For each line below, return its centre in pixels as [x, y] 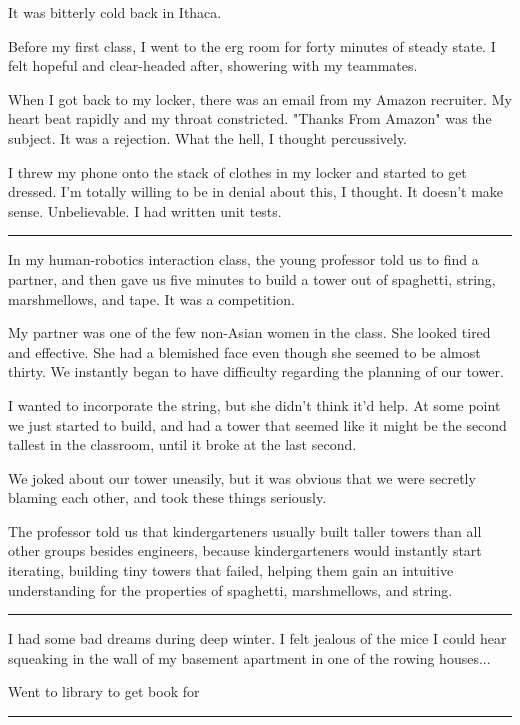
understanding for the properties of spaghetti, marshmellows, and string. [230, 589]
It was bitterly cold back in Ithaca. [115, 12]
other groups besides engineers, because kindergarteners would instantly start [245, 550]
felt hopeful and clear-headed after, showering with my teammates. [213, 65]
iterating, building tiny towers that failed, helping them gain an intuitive [231, 570]
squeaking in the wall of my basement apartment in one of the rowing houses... [249, 657]
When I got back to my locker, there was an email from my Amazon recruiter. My [260, 98]
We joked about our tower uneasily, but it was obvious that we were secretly [242, 477]
